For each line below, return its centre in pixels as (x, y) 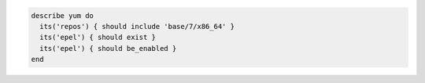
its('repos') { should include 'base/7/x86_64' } (137, 26)
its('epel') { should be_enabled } (108, 48)
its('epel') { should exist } (98, 38)
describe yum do (63, 15)
